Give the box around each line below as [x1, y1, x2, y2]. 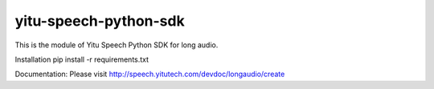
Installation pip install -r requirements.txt [14, 55, 149, 64]
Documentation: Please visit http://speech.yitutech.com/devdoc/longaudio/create [14, 69, 285, 79]
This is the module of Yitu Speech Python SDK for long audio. [14, 40, 219, 50]
